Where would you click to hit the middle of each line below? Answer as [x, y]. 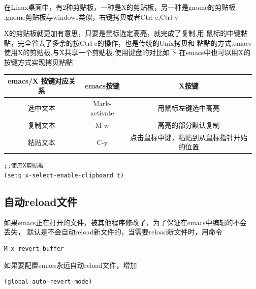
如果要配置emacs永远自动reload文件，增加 [70, 265]
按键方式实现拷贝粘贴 [38, 62]
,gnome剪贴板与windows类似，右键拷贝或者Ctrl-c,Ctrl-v [91, 16]
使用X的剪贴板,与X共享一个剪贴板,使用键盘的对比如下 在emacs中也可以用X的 [127, 52]
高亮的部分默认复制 [189, 125]
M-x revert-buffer [34, 249]
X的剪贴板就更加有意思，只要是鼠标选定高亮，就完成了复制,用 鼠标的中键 [123, 33]
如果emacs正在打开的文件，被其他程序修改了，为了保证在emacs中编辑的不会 [126, 222]
